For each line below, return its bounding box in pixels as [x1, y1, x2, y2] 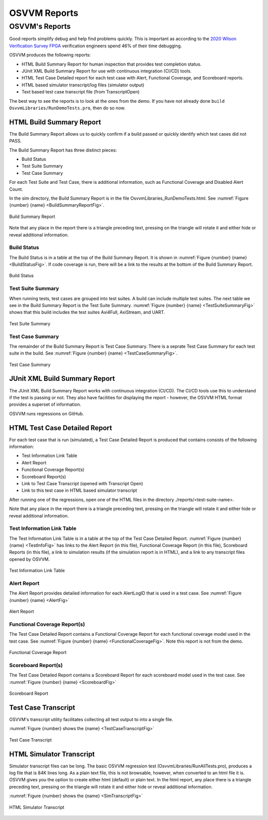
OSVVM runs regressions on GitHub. [9, 410, 84, 417]
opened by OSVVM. [9, 556, 50, 562]
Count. [9, 186, 23, 192]
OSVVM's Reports [9, 22, 71, 31]
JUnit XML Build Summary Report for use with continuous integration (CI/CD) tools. [21, 68, 192, 74]
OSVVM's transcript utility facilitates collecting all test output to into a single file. [9, 716, 173, 722]
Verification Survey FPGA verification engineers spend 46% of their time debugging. [9, 43, 182, 49]
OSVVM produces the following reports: [9, 52, 91, 58]
